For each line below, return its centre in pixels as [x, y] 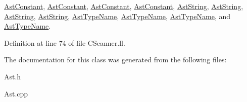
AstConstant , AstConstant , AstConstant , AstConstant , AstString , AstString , [124, 6]
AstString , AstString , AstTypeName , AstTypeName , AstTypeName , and [117, 16]
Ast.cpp [16, 93]
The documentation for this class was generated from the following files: [115, 60]
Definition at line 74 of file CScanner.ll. [65, 42]
